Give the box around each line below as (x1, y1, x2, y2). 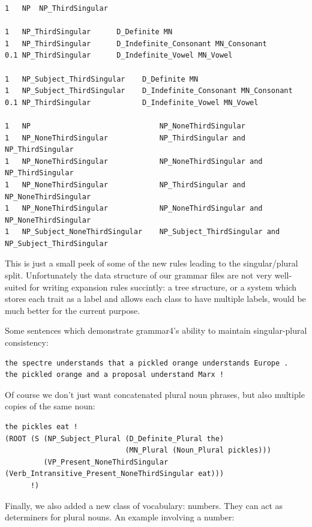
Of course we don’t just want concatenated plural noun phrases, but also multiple (5, 388, 305, 400)
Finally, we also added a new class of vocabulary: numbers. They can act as (5, 499, 283, 511)
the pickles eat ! (5, 423, 78, 431)
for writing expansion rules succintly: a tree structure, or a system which (29, 280, 297, 293)
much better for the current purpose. (5, 304, 140, 316)
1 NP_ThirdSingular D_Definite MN (5, 28, 173, 37)
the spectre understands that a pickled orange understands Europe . (5, 358, 289, 367)
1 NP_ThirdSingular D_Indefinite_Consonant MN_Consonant (5, 39, 267, 48)
